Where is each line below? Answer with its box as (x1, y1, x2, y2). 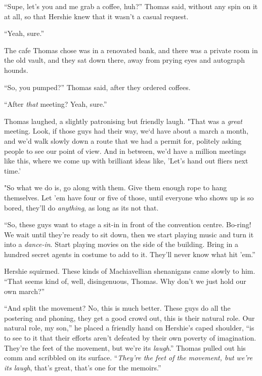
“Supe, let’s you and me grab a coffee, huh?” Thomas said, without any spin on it (4, 1, 258, 11)
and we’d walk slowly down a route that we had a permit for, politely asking (4, 135, 242, 146)
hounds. (4, 64, 28, 75)
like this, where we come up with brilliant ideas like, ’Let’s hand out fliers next (4, 155, 248, 166)
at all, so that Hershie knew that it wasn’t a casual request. (4, 11, 189, 21)
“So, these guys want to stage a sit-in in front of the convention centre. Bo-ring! (4, 219, 251, 230)
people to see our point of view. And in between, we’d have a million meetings (4, 145, 246, 156)
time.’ (4, 165, 21, 176)
